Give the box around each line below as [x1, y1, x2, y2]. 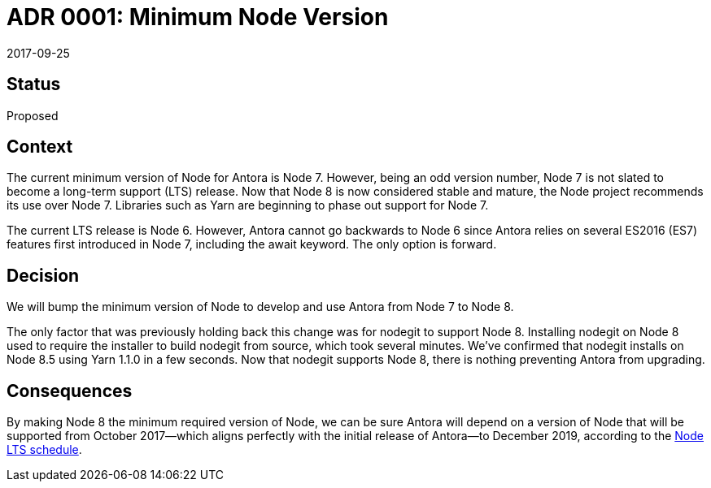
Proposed [7, 108, 59, 123]
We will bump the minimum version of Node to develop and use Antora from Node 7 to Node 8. [7, 300, 514, 314]
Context [7, 136, 73, 158]
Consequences [7, 380, 133, 401]
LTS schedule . [7, 443, 82, 457]
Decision [7, 265, 80, 286]
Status [7, 74, 61, 95]
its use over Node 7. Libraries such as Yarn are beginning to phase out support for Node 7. [7, 198, 489, 213]
